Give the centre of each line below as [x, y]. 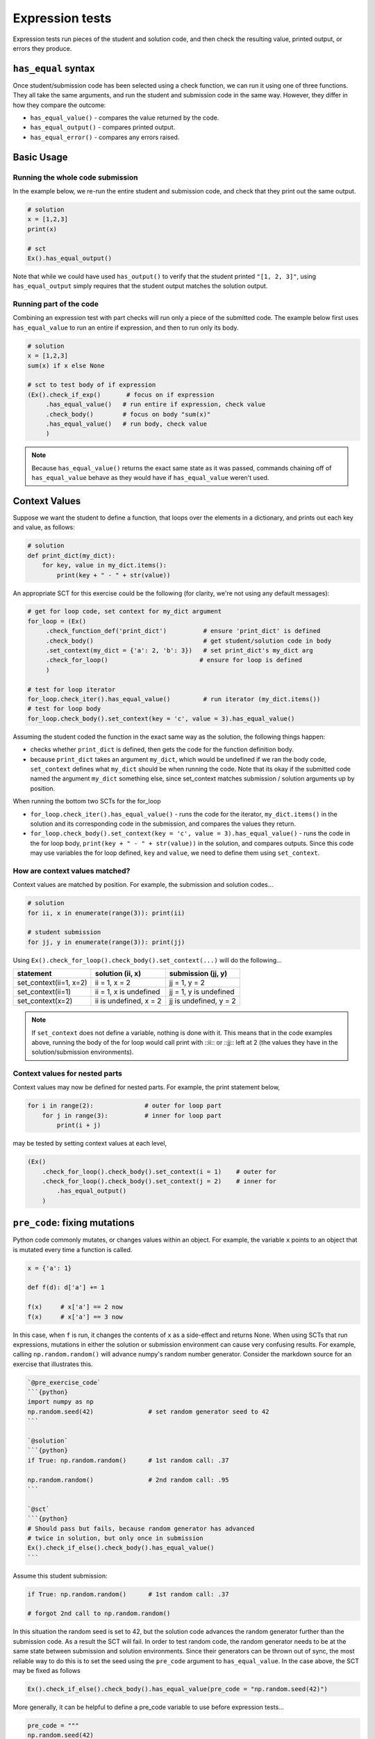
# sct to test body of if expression [92, 385]
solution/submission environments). [83, 1052]
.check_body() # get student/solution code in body [189, 641]
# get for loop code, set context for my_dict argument [125, 611]
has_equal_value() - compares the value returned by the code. [125, 118]
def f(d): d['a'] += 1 [66, 1288]
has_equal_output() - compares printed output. [103, 127]
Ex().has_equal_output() [70, 258]
